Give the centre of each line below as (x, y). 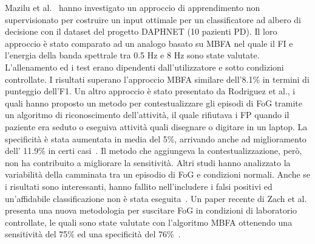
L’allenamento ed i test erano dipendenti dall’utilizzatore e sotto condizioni (144, 67)
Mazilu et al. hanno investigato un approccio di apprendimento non (133, 7)
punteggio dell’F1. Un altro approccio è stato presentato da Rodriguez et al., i (150, 91)
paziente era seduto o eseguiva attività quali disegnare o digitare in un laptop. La (156, 126)
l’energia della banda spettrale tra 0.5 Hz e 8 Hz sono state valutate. (132, 55)
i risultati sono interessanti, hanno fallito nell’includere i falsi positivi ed (139, 186)
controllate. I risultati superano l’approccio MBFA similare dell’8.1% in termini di (157, 79)
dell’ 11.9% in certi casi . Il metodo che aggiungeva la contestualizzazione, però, (154, 151)
